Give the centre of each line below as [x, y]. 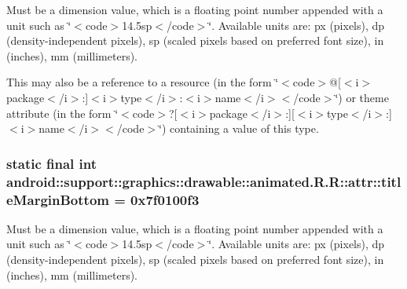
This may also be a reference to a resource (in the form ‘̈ [143, 82]
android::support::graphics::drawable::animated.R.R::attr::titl [204, 181]
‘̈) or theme [362, 97]
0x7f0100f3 [165, 199]
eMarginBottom [58, 199]
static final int [52, 163]
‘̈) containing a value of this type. [239, 128]
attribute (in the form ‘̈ [62, 113]
